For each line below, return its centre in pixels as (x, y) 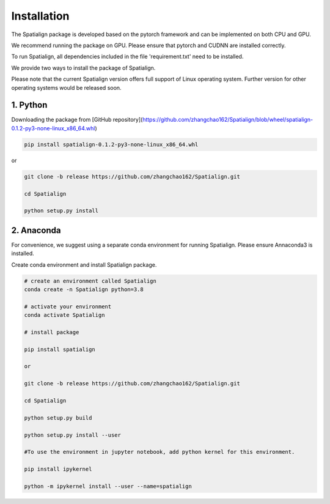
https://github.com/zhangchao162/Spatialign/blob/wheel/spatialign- (228, 120)
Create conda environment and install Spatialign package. (84, 265)
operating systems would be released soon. (66, 87)
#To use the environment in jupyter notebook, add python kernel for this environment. (159, 452)
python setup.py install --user (73, 435)
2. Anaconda (36, 230)
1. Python (29, 105)
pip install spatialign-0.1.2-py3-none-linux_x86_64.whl (111, 144)
